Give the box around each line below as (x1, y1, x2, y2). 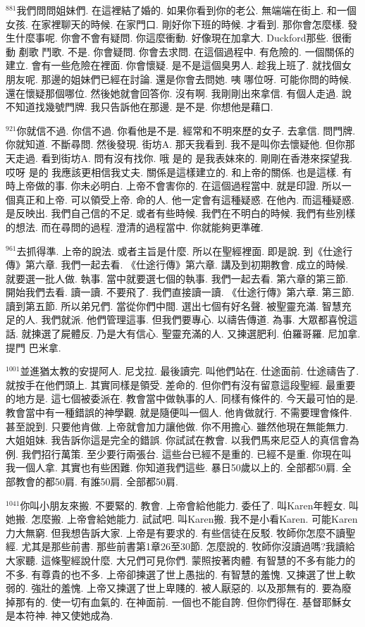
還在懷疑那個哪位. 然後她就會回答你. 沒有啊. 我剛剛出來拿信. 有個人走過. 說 (6, 85, 352, 100)
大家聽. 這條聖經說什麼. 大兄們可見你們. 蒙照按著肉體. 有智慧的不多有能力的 (6, 552, 356, 567)
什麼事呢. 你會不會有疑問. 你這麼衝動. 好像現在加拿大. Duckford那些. (15, 30, 329, 45)
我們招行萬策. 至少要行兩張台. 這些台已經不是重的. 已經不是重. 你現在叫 (21, 446, 352, 461)
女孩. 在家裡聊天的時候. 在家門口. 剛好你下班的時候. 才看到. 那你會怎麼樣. (6, 16, 345, 31)
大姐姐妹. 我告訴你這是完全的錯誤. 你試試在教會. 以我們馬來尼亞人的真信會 (6, 433, 349, 447)
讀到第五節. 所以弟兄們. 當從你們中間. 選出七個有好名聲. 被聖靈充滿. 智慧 (6, 298, 342, 313)
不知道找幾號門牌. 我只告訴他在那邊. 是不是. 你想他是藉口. (6, 99, 273, 114)
